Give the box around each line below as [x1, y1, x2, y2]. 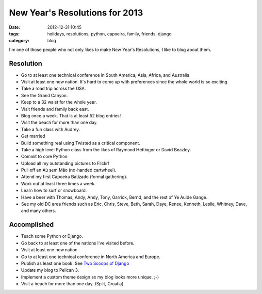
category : [9, 38, 30, 44]
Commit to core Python [21, 153, 67, 160]
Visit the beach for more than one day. [21, 119, 98, 126]
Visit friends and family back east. [21, 106, 89, 112]
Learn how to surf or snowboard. [21, 187, 87, 194]
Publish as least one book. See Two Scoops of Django [21, 260, 130, 266]
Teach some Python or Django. [21, 233, 83, 239]
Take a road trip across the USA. [21, 85, 86, 92]
